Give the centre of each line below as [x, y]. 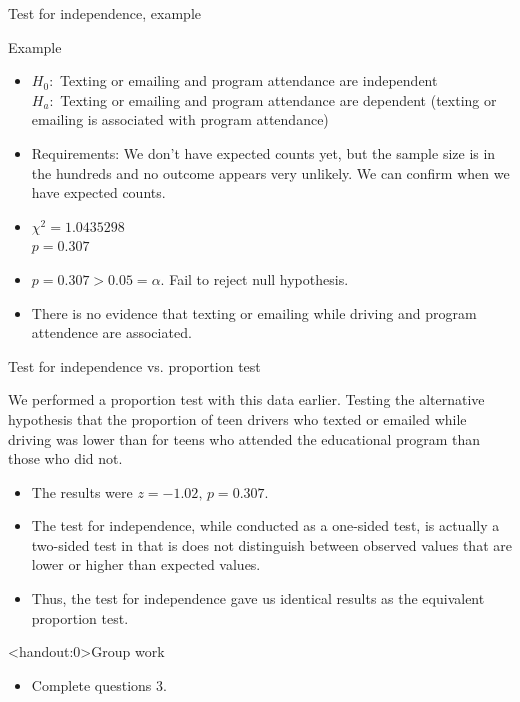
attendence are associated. [111, 332]
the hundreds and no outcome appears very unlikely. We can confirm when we [270, 172]
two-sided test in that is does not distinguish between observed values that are [271, 544]
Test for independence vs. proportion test [134, 365]
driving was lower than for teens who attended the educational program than [244, 438]
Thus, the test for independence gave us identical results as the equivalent [258, 598]
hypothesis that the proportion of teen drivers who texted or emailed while [237, 418]
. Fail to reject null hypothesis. [254, 278]
